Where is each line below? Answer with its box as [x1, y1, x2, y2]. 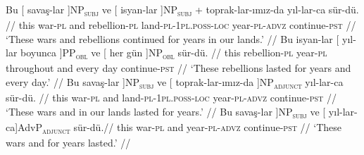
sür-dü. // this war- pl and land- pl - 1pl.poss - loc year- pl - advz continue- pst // [6, 90, 337, 105]
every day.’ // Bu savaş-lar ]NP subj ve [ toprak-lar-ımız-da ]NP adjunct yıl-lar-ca [6, 75, 344, 91]
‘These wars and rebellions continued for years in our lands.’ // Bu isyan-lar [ [6, 31, 339, 46]
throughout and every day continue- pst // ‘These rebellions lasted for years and [6, 61, 351, 75]
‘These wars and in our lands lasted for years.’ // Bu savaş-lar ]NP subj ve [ [6, 104, 326, 120]
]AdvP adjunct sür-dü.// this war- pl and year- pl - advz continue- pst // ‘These [15, 119, 341, 136]
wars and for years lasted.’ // [6, 135, 131, 149]
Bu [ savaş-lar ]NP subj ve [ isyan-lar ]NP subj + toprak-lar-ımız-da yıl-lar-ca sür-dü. [6, 2, 359, 18]
